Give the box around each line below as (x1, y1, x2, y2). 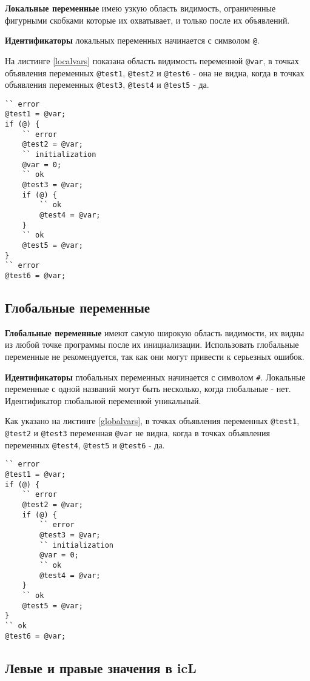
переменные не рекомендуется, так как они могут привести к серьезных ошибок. (5, 350, 305, 363)
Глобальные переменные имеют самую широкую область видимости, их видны (5, 326, 305, 339)
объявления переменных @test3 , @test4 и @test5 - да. (5, 78, 209, 91)
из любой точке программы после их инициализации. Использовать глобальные (5, 338, 299, 351)
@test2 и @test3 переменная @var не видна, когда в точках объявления (5, 427, 270, 439)
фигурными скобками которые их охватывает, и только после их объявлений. (5, 13, 290, 26)
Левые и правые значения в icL (5, 658, 197, 677)
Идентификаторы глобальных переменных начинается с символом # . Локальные (5, 370, 306, 383)
